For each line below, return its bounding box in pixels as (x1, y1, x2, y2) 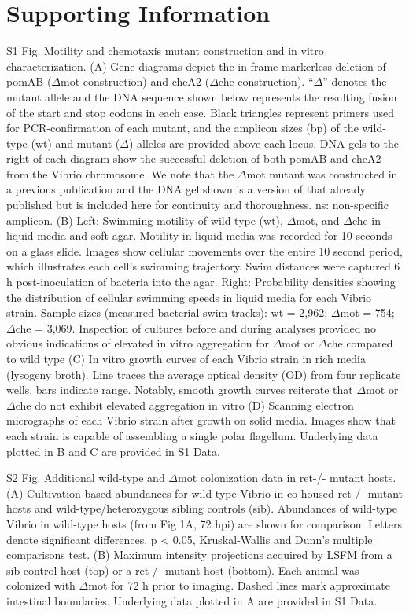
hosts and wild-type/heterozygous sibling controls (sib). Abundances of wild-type (6, 500, 397, 517)
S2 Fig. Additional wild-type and (6, 469, 165, 486)
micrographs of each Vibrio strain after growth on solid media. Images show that (6, 412, 396, 428)
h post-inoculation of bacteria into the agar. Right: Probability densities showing (6, 274, 396, 290)
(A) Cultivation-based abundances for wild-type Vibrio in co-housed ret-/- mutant (6, 484, 403, 501)
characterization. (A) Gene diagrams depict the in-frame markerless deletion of (6, 57, 386, 74)
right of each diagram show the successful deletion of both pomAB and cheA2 (6, 150, 381, 167)
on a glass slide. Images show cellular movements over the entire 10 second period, (6, 242, 403, 259)
